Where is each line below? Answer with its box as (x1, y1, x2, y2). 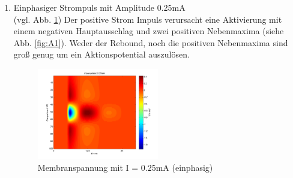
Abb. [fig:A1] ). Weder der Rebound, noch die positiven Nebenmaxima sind (13, 36, 288, 49)
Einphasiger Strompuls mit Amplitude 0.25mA (13, 1, 186, 13)
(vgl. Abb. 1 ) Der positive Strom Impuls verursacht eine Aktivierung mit (13, 13, 282, 25)
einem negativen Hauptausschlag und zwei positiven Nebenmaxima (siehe (13, 25, 284, 37)
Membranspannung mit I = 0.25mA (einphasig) (37, 161, 213, 173)
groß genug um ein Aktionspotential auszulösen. (13, 48, 190, 61)
